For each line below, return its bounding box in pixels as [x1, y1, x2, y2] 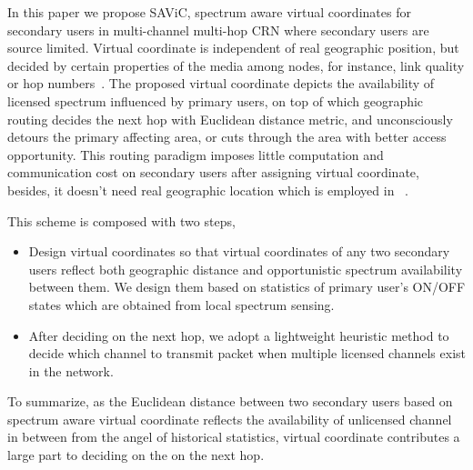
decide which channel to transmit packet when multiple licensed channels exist [28, 344, 466, 363]
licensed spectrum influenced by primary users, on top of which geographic [7, 91, 424, 110]
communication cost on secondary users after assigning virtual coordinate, [7, 163, 419, 182]
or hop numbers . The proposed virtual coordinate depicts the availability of [7, 74, 435, 93]
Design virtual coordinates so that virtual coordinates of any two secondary [28, 242, 450, 261]
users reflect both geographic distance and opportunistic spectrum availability [28, 259, 463, 278]
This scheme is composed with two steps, [7, 211, 236, 230]
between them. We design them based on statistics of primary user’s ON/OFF [28, 277, 466, 296]
